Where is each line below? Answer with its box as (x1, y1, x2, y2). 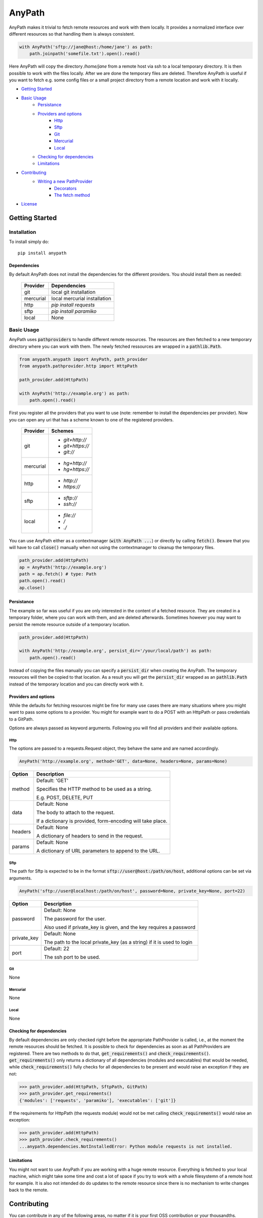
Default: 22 (44, 945, 70, 952)
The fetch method (54, 192, 90, 198)
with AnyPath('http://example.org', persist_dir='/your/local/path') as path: (19, 648, 212, 654)
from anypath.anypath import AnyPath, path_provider (19, 356, 148, 362)
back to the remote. (9, 1187, 49, 1193)
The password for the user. (44, 915, 106, 922)
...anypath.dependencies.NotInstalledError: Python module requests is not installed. (19, 1143, 233, 1149)
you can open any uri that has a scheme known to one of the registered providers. (9, 417, 174, 422)
